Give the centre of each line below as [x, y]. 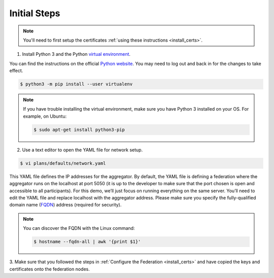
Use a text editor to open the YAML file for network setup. [82, 150]
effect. [16, 71]
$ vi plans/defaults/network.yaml [63, 163]
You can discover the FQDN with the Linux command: [79, 228]
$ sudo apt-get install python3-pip [79, 130]
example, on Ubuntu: [45, 116]
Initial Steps [35, 13]
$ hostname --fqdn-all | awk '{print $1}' [87, 242]
